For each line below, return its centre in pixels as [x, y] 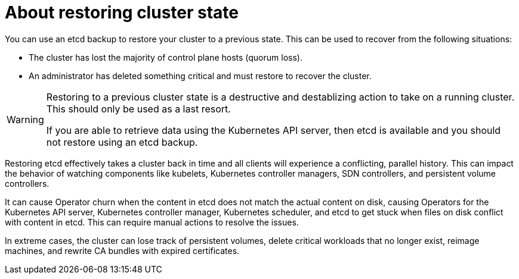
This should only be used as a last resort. [138, 109]
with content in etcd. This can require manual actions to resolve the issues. [152, 222]
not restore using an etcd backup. [122, 142]
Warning [25, 119]
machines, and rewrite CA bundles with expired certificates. [122, 250]
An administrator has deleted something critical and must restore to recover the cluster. [200, 76]
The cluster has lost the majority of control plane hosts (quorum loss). [166, 57]
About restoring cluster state [122, 12]
